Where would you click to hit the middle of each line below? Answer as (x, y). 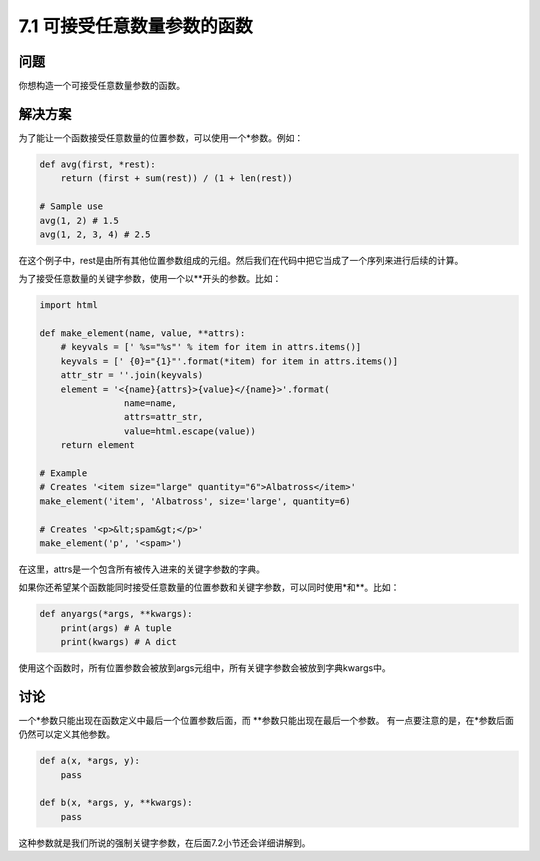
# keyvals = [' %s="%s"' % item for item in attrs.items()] (211, 347)
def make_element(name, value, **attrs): (142, 333)
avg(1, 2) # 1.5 (79, 220)
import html (69, 305)
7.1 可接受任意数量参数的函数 (136, 26)
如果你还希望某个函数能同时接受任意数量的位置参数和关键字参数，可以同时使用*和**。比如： (209, 587)
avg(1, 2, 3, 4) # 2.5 (95, 234)
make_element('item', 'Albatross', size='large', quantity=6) (195, 501)
